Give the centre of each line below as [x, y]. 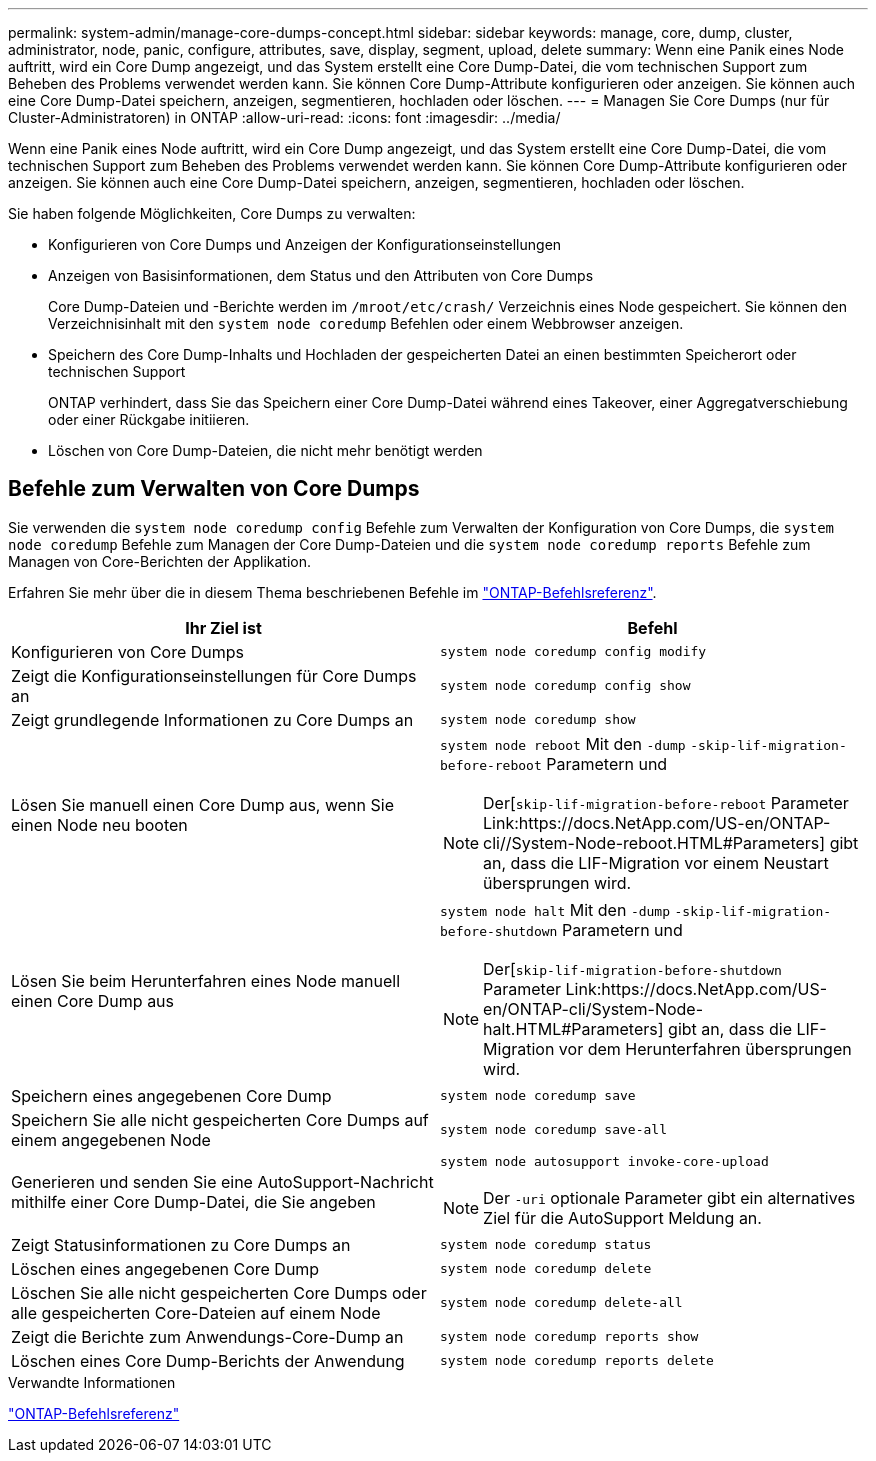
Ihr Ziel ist [223, 627]
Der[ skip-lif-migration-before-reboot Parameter [666, 802]
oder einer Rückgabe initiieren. [149, 419]
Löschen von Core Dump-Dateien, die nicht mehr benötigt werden [265, 450]
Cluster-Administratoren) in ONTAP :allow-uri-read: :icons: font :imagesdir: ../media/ [284, 117]
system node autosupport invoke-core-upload [604, 1161]
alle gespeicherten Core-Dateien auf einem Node [196, 1312]
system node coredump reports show [569, 1337]
